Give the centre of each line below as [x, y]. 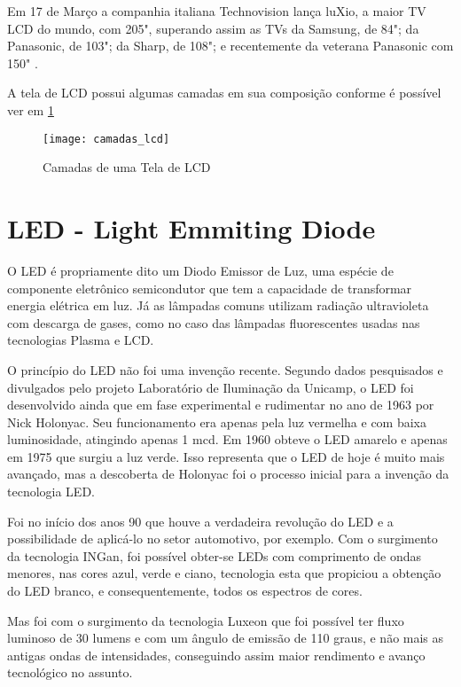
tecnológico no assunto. [70, 672]
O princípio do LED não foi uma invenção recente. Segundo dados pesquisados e [225, 369]
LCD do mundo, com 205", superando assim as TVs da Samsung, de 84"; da [213, 28]
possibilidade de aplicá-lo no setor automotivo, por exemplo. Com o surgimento [223, 539]
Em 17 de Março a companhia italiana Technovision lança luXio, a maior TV [217, 11]
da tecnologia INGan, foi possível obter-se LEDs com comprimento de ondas [214, 555]
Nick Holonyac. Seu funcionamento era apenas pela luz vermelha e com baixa [217, 422]
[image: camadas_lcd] [106, 139]
